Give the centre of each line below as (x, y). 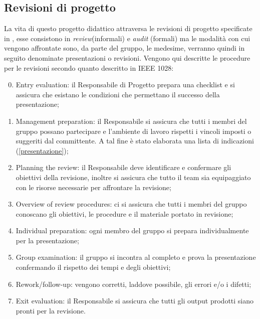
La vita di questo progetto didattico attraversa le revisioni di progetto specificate (128, 28)
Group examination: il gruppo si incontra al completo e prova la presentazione (136, 257)
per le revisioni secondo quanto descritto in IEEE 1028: (89, 67)
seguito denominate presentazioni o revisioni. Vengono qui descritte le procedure (127, 57)
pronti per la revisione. (51, 310)
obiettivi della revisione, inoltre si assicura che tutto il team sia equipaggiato (133, 177)
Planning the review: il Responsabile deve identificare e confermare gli (123, 167)
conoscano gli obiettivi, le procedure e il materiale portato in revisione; (124, 213)
